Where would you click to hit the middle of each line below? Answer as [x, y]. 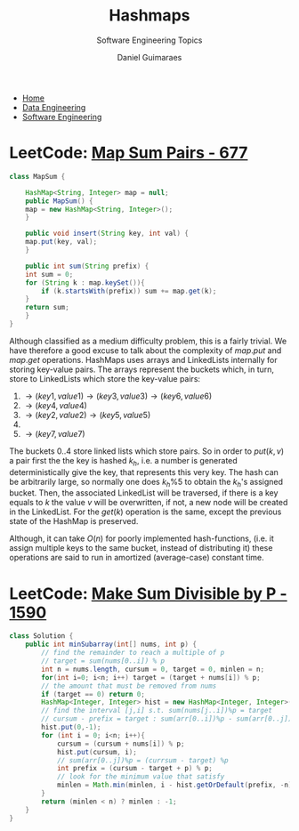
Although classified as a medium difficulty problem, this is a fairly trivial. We [148, 341]
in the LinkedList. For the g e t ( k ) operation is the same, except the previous [145, 512]
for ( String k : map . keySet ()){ [85, 282]
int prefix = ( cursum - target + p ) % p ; [135, 769]
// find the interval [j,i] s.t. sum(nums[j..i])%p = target [157, 711]
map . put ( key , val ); [61, 242]
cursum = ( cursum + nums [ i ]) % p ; [121, 744]
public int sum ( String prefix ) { [87, 266]
